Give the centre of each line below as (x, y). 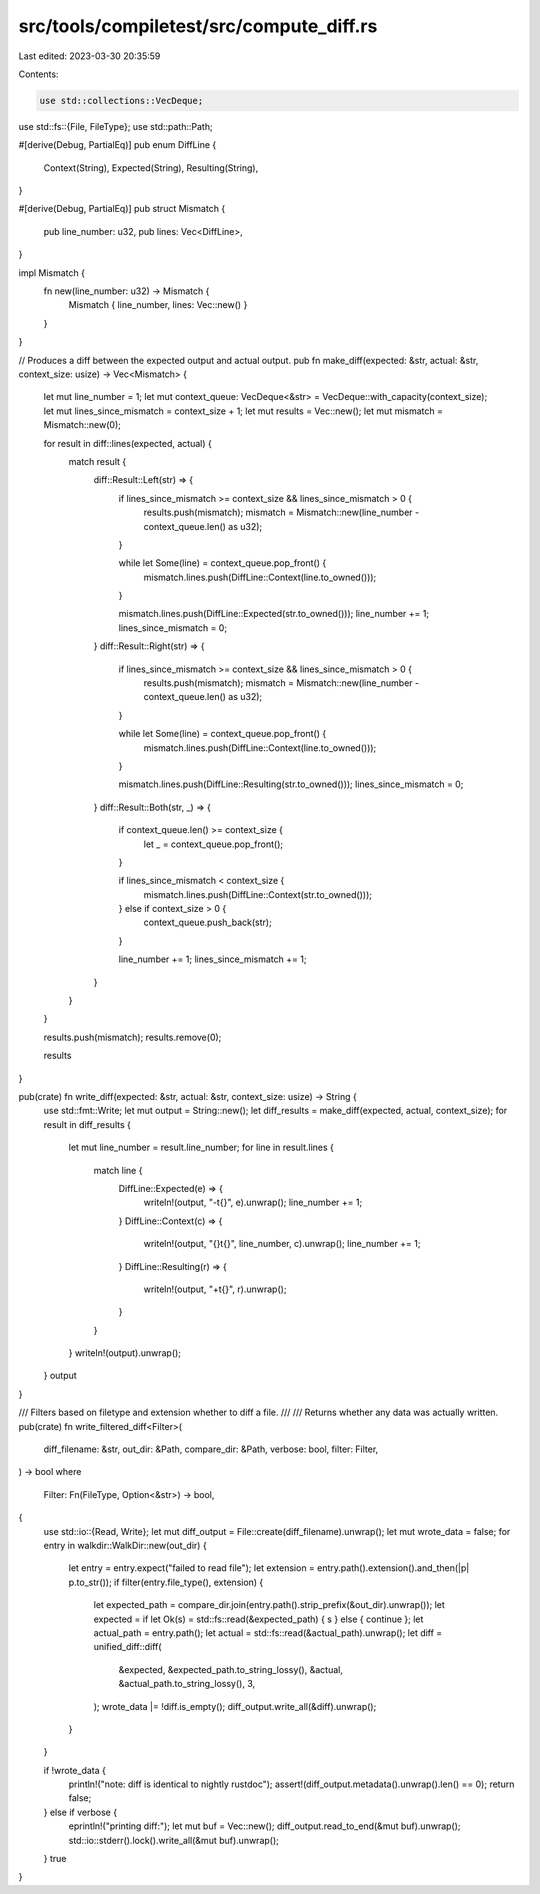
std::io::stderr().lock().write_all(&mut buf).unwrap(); (173, 1840)
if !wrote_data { (75, 1770)
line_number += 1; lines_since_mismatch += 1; (212, 959)
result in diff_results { (87, 1124)
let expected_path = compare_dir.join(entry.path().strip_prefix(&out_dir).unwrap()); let (269, 1605)
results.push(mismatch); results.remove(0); (132, 1037)
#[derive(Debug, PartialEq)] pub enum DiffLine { (117, 145)
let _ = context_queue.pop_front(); (213, 844)
